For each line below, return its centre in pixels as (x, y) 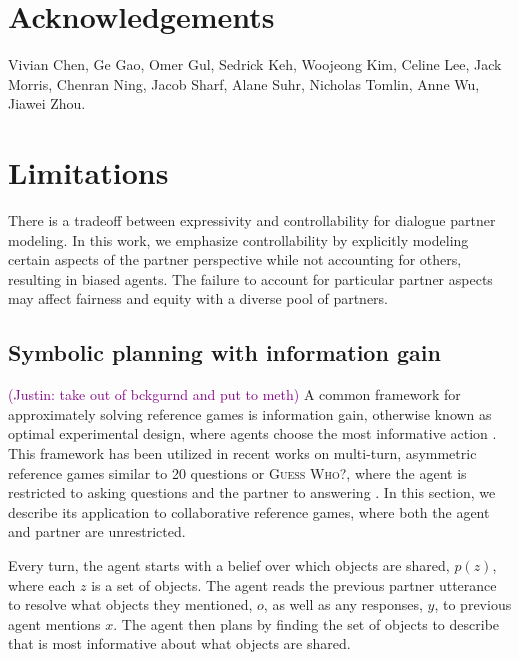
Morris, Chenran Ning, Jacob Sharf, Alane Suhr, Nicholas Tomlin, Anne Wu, (244, 83)
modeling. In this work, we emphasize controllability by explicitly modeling (238, 239)
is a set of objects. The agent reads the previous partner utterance (294, 584)
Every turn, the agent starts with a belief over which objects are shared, (229, 564)
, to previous (473, 604)
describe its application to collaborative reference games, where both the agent (249, 511)
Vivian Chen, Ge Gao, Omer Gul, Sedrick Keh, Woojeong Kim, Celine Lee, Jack (255, 64)
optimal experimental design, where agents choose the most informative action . (252, 433)
